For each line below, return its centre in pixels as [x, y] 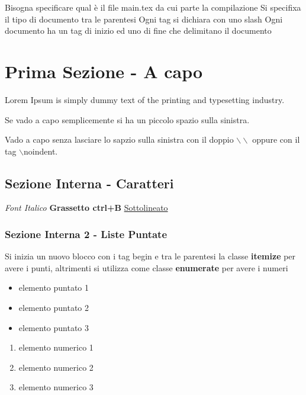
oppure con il [276, 139]
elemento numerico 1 [56, 347]
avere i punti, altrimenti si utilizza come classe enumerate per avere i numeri [146, 267]
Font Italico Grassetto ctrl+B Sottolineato [86, 208]
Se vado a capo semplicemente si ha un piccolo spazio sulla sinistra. [127, 119]
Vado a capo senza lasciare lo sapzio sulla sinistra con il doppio [119, 139]
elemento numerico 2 [56, 367]
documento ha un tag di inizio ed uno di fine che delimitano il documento [138, 30]
